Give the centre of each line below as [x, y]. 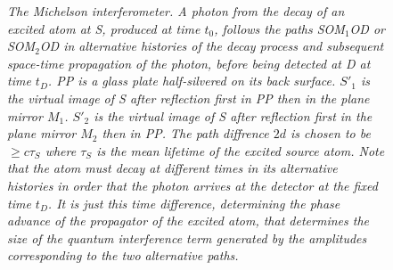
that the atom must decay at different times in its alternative [172, 168]
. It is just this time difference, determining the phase [194, 203]
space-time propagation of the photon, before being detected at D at [189, 63]
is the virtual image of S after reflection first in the [233, 115]
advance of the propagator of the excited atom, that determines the [188, 221]
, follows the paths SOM [279, 28]
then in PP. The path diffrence [185, 133]
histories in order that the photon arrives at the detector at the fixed [192, 185]
